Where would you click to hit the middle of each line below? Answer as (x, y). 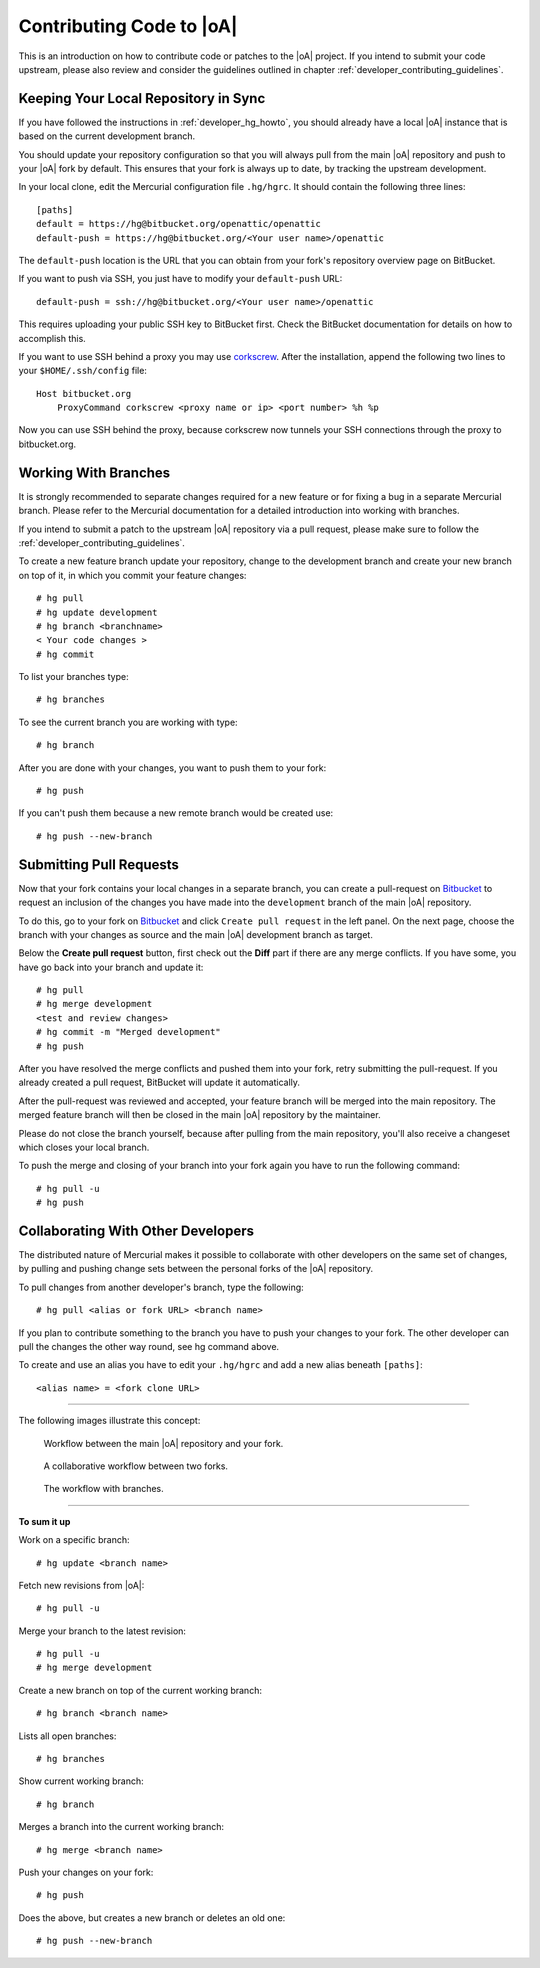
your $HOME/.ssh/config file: (82, 371)
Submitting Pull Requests (99, 864)
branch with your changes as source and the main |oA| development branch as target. (196, 934)
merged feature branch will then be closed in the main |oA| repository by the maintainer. (199, 1115)
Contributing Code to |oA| (128, 26)
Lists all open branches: (67, 1736)
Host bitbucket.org (84, 393)
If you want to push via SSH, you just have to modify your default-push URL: (180, 279)
